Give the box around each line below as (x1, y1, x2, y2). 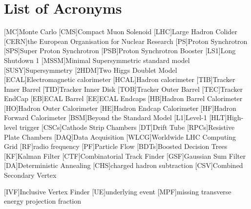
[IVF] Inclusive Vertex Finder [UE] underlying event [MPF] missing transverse (4, 186, 231, 196)
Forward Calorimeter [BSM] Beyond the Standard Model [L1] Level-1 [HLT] (4, 112, 227, 123)
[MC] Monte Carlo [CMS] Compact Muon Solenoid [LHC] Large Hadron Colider (4, 26, 237, 37)
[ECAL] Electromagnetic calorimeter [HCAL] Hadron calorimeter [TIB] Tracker (4, 74, 235, 84)
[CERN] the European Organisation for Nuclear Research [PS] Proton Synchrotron (4, 36, 248, 46)
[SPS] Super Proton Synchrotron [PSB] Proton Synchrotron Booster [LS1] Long (4, 45, 236, 56)
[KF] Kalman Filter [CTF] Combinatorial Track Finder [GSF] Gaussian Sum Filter (4, 150, 246, 161)
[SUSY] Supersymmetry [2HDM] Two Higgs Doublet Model (4, 64, 177, 75)
